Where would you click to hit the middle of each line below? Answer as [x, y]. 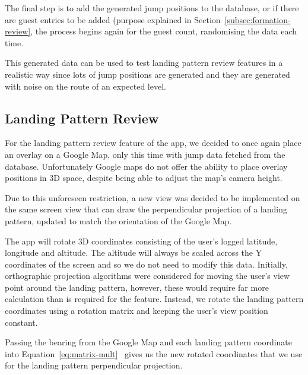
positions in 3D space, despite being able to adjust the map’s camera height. [144, 178]
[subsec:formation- [258, 19]
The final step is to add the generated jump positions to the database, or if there [152, 8]
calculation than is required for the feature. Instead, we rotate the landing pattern [154, 299]
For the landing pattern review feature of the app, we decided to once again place [153, 143]
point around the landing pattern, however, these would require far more [137, 287]
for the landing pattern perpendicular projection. [94, 365]
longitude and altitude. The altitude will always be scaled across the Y [134, 252]
